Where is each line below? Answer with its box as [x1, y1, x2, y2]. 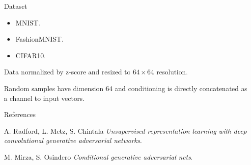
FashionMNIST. [15, 34, 63, 44]
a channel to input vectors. [4, 93, 84, 103]
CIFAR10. [15, 50, 46, 60]
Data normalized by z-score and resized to [4, 67, 131, 77]
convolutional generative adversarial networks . [4, 135, 142, 145]
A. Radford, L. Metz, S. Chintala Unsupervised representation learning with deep [4, 125, 247, 136]
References [4, 109, 36, 119]
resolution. [156, 67, 188, 77]
